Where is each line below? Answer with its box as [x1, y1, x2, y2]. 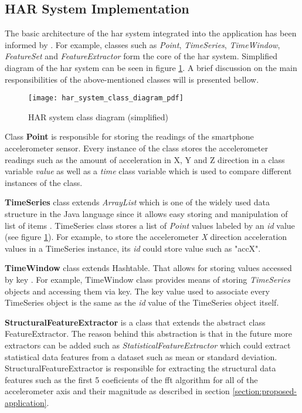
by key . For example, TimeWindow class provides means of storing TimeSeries [5, 273, 290, 285]
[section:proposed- [232, 385, 297, 397]
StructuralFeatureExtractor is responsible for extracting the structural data [5, 362, 276, 374]
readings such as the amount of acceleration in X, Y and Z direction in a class [5, 153, 285, 165]
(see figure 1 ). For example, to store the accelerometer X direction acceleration [5, 231, 287, 243]
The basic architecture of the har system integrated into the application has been [5, 27, 297, 39]
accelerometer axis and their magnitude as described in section [5, 385, 230, 397]
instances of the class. [5, 176, 83, 188]
